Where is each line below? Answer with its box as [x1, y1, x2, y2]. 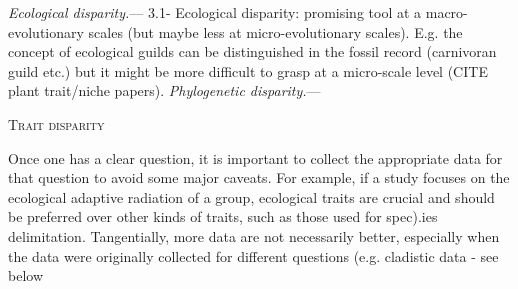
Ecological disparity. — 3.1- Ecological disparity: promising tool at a [8, 2, 422, 22]
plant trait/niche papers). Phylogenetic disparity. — [8, 80, 321, 101]
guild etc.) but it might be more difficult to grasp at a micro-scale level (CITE [8, 60, 488, 81]
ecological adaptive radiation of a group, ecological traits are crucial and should [8, 186, 495, 207]
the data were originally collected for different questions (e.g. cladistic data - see [8, 245, 499, 266]
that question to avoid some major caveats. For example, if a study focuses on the [8, 167, 510, 188]
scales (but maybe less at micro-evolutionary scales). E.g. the [88, 21, 463, 42]
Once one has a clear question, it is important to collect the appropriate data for [8, 147, 503, 168]
